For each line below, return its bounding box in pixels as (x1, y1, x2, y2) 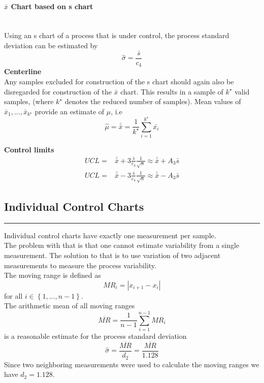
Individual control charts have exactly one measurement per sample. (4, 230, 216, 240)
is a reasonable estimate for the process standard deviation (4, 331, 187, 341)
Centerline (4, 66, 42, 77)
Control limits (4, 144, 54, 154)
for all (4, 290, 23, 301)
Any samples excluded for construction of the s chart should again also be (4, 76, 234, 86)
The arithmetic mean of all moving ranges (4, 300, 135, 311)
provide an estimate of (35, 106, 105, 116)
